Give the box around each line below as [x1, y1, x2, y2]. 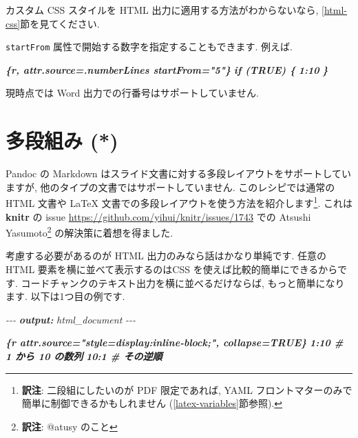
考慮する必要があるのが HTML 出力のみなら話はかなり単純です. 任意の [6, 248, 327, 263]
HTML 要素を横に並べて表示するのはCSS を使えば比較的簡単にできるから [6, 262, 337, 277]
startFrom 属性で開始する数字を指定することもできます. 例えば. [6, 39, 293, 54]
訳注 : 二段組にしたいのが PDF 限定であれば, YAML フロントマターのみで [21, 382, 352, 397]
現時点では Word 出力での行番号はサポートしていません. [6, 86, 259, 100]
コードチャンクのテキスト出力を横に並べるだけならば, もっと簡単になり [21, 275, 345, 290]
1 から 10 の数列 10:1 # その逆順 [6, 349, 162, 363]
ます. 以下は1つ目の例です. [6, 289, 125, 303]
